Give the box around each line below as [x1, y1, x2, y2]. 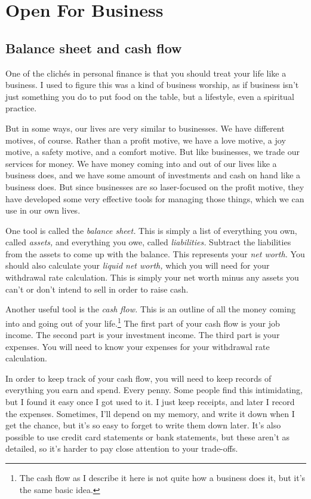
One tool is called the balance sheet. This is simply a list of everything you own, [5, 224, 297, 236]
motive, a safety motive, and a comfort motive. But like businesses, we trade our [5, 145, 300, 158]
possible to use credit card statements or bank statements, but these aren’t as [5, 430, 290, 443]
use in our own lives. [5, 204, 81, 217]
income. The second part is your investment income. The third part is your [5, 328, 280, 341]
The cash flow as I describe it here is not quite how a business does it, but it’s [19, 471, 306, 484]
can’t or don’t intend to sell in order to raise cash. [5, 282, 189, 295]
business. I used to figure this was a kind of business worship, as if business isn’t [5, 78, 299, 91]
